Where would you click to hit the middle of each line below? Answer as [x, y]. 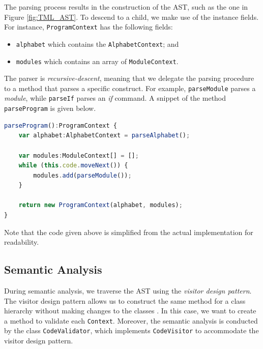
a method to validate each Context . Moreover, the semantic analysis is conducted [131, 320]
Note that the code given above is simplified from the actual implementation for [129, 232]
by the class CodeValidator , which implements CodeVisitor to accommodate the [131, 330]
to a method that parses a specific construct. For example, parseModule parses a [130, 88]
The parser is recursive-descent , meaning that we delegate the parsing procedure [129, 78]
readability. [22, 242]
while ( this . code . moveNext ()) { [73, 166]
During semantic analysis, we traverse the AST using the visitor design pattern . [128, 291]
